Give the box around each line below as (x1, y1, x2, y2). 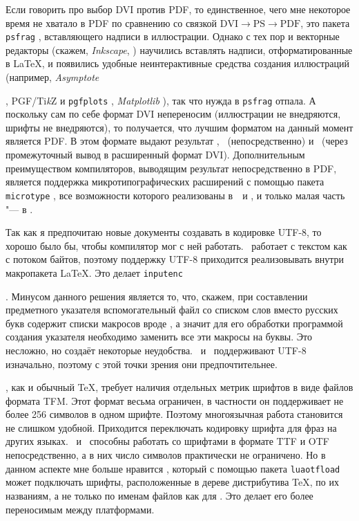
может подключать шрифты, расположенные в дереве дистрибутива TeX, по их (6, 475, 339, 489)
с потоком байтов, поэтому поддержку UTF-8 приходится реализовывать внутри (6, 252, 345, 266)
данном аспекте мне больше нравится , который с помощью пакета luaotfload (6, 461, 340, 475)
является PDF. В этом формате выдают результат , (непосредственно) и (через (6, 134, 348, 148)
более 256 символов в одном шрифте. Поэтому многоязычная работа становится (6, 407, 343, 421)
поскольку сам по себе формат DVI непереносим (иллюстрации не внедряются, (6, 107, 341, 121)
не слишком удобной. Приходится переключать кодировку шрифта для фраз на (6, 420, 337, 435)
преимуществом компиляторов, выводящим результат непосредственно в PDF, (6, 161, 337, 175)
